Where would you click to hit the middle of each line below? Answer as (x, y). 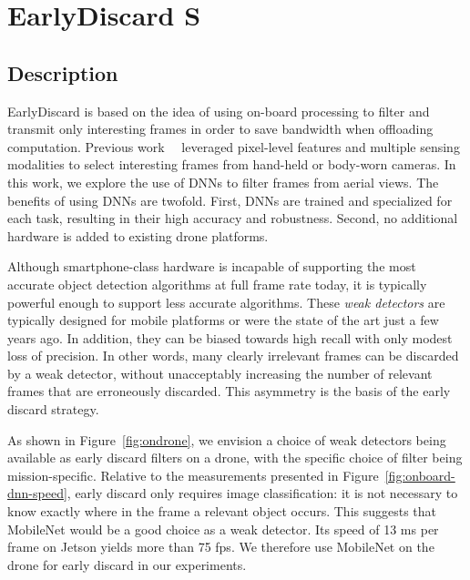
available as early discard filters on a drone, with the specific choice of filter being (235, 458)
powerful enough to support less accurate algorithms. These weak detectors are (226, 302)
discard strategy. (53, 409)
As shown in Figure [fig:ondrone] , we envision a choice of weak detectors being (227, 439)
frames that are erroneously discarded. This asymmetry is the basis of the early (229, 391)
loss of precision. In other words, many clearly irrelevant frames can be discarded (233, 356)
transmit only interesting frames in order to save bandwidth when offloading (220, 129)
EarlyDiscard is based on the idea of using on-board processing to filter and (219, 111)
